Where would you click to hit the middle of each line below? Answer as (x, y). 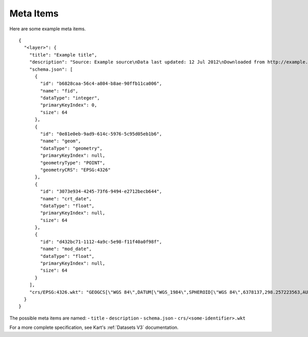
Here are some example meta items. (48, 29)
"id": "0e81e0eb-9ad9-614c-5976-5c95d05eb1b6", (101, 134)
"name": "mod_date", (66, 249)
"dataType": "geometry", (71, 148)
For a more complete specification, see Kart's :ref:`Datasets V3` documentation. (94, 327)
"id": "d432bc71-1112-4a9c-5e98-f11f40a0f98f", (101, 242)
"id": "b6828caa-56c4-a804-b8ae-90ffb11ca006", (101, 84)
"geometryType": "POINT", (73, 163)
